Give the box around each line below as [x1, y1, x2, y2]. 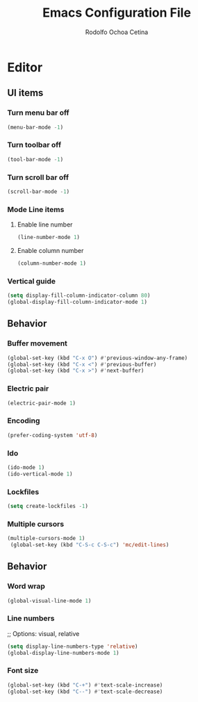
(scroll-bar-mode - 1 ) [7, 188, 70, 195]
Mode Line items [7, 204, 65, 214]
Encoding [7, 416, 40, 425]
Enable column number [17, 247, 84, 255]
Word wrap [7, 582, 45, 591]
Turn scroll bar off [7, 172, 69, 182]
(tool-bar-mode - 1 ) [7, 156, 64, 163]
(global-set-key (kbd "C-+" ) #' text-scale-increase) [7, 681, 163, 689]
